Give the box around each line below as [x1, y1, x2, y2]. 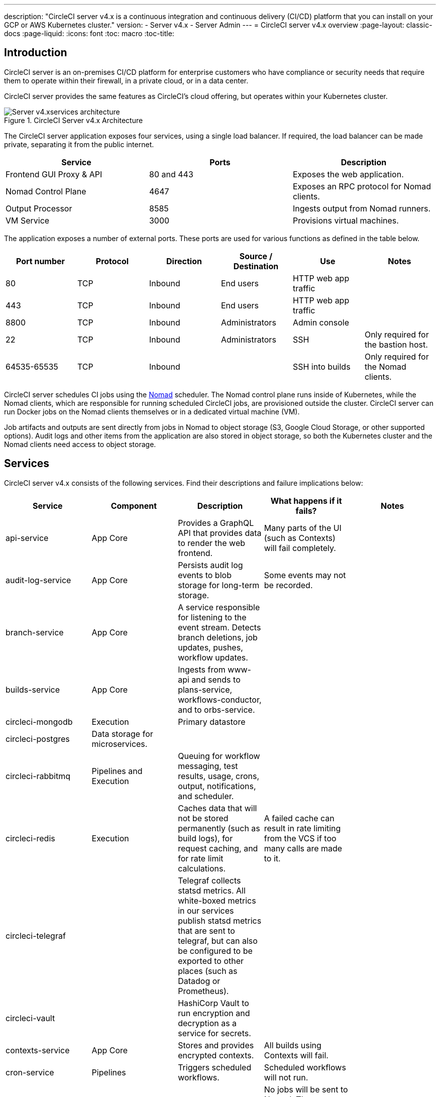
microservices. [91, 738, 148, 749]
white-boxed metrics [178, 895, 256, 906]
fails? [295, 505, 317, 516]
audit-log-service [6, 575, 71, 585]
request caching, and [178, 843, 258, 853]
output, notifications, [178, 781, 256, 791]
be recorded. [264, 580, 313, 590]
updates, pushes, [178, 642, 243, 652]
